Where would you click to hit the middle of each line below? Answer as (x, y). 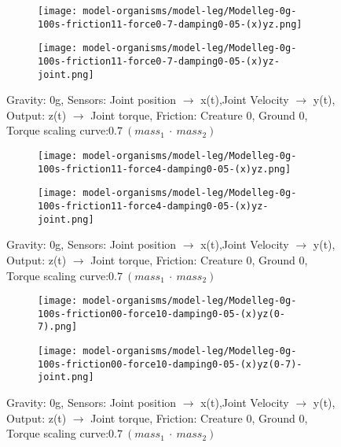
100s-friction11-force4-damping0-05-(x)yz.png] (165, 169)
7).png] (58, 327)
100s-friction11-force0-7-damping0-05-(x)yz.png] (170, 24)
